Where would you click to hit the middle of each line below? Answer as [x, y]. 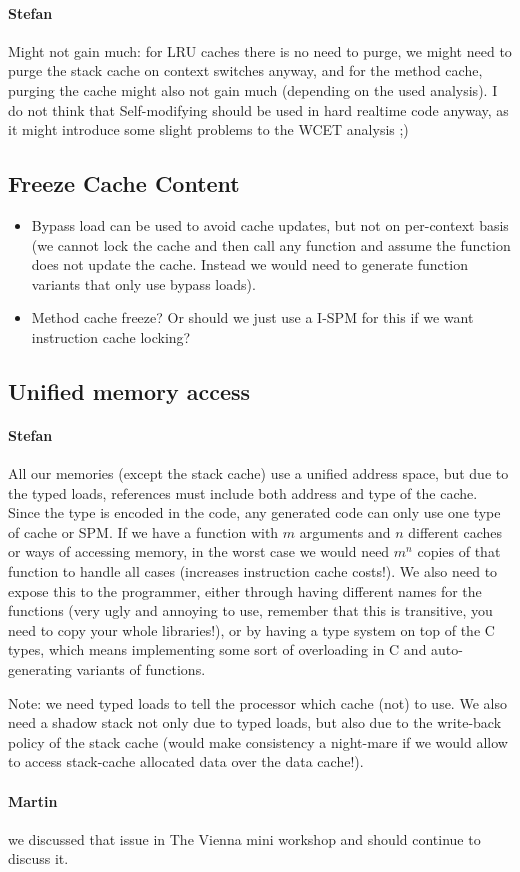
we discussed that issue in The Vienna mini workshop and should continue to [244, 838]
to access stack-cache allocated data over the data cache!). [186, 761]
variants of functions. [141, 669]
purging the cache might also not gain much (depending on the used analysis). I [253, 89]
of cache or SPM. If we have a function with [143, 531]
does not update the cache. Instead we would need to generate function [249, 264]
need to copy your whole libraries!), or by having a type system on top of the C [251, 629]
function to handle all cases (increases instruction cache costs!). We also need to [253, 571]
